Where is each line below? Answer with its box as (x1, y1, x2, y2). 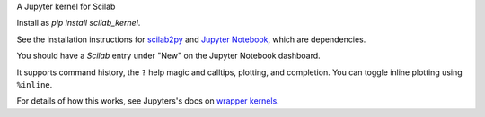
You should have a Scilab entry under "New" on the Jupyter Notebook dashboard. (16, 50, 321, 62)
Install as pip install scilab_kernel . (16, 18, 141, 29)
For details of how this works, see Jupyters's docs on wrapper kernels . (16, 96, 280, 106)
